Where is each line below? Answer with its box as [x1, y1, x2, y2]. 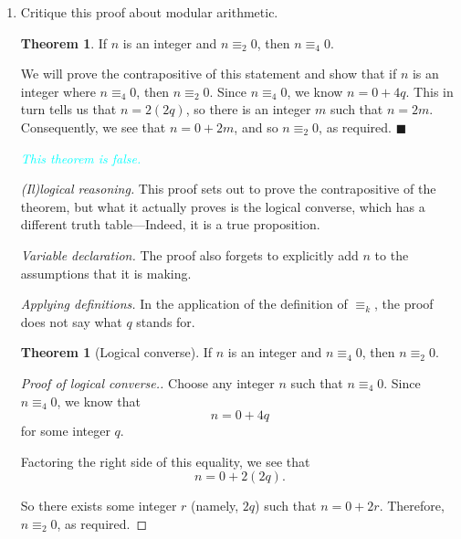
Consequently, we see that [20, 117, 166, 136]
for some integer [20, 421, 110, 440]
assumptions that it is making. [20, 263, 192, 282]
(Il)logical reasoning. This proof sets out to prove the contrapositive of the [20, 179, 436, 198]
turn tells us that [20, 100, 117, 119]
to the [374, 245, 409, 264]
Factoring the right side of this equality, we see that [20, 451, 310, 470]
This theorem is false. [20, 148, 141, 167]
